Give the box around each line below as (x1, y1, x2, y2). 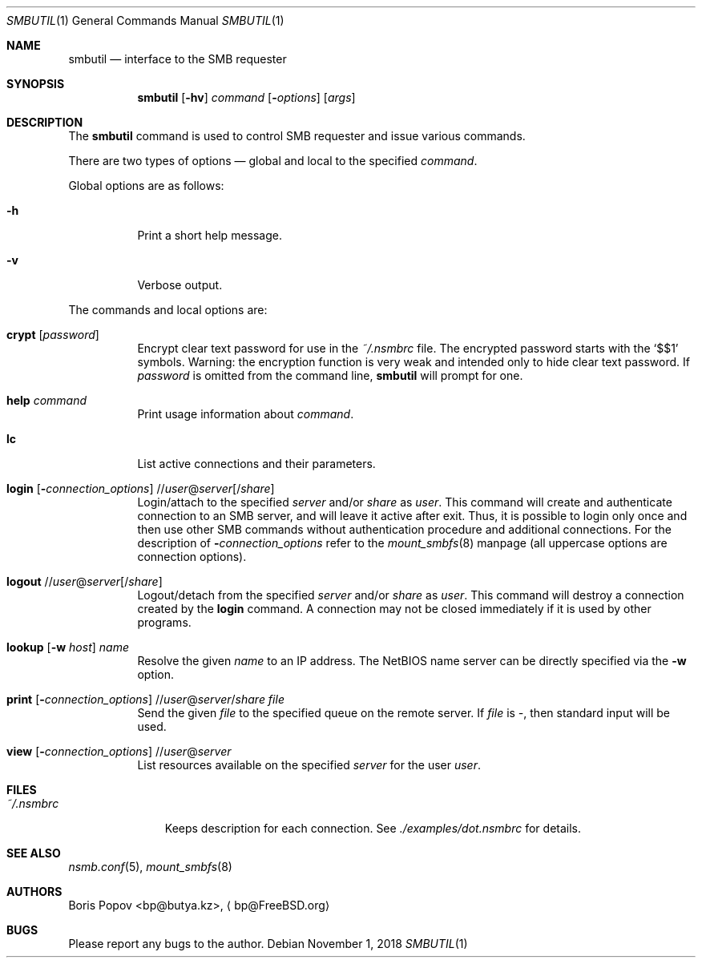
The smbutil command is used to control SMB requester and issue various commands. (68, 129, 526, 143)
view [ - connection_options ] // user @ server (6, 744, 232, 758)
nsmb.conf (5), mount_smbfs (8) (68, 860, 232, 873)
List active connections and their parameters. (137, 457, 376, 470)
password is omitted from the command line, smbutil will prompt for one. (137, 369, 523, 382)
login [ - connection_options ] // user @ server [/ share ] (6, 482, 275, 495)
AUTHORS (6, 885, 63, 898)
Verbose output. (137, 278, 223, 292)
